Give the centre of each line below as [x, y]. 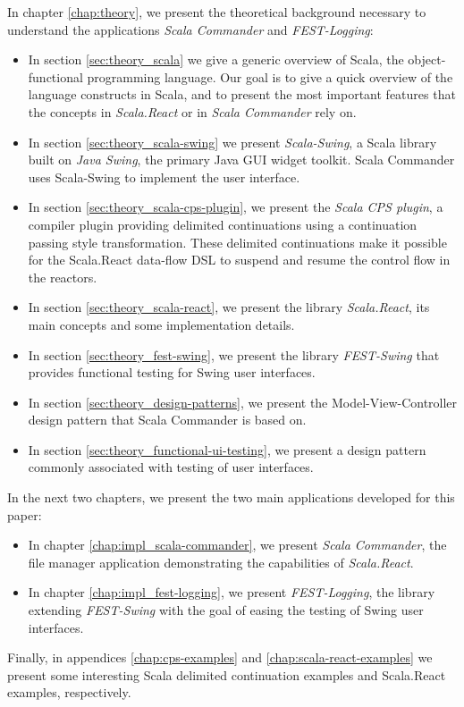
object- [427, 59]
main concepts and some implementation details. [161, 324]
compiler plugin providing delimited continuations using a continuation [223, 224]
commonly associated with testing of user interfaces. [171, 467]
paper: [25, 514]
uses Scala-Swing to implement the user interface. [164, 177]
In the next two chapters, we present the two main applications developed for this [231, 497]
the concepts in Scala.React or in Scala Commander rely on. [192, 111]
